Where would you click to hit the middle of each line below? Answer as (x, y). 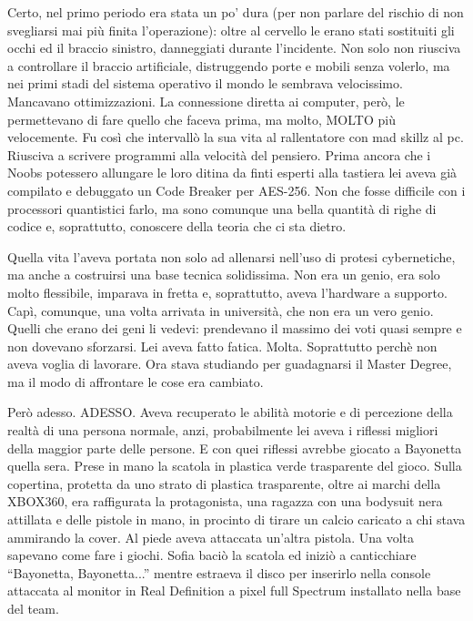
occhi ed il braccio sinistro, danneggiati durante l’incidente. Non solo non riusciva (234, 48)
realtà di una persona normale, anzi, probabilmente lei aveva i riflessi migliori (223, 430)
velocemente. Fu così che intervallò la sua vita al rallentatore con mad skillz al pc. (236, 137)
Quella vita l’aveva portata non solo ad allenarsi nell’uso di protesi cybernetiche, (231, 256)
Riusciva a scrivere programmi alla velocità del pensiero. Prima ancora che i (219, 154)
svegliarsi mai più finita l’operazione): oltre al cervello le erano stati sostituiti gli (231, 30)
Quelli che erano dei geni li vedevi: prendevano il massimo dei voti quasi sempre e (235, 328)
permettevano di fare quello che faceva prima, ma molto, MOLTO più (201, 119)
